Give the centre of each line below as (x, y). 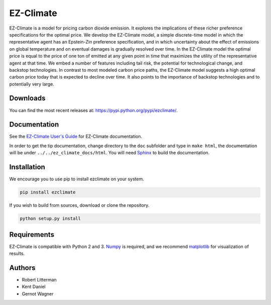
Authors (22, 268)
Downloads (27, 98)
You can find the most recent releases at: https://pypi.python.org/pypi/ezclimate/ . (93, 110)
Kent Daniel (34, 287)
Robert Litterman (39, 279)
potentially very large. (32, 84)
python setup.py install (50, 219)
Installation (27, 167)
